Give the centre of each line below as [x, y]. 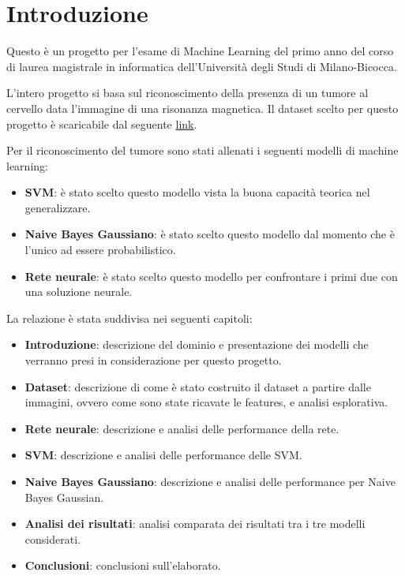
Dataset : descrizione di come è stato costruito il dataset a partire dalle [198, 386]
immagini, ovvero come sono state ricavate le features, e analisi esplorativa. [206, 402]
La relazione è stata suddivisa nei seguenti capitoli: [129, 318]
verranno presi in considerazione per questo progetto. [153, 360]
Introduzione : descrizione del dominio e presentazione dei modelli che [197, 344]
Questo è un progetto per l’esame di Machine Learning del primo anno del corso [200, 51]
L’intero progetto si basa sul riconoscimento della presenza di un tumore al [187, 93]
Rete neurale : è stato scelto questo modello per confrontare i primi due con [211, 276]
